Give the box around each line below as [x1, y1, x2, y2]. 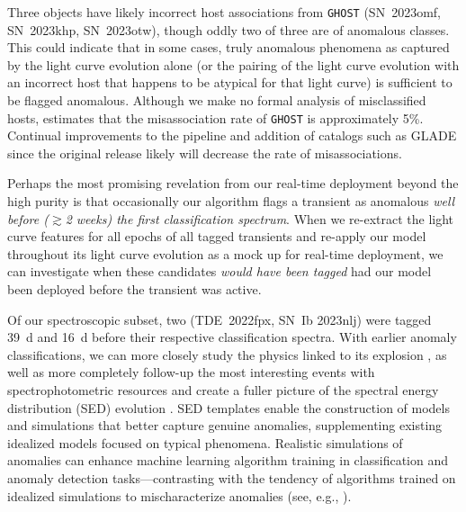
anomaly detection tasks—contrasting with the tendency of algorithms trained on [7, 468, 456, 487]
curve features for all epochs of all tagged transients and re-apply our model [7, 227, 426, 246]
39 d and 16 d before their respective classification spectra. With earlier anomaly [7, 328, 457, 346]
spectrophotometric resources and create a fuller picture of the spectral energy [7, 381, 439, 399]
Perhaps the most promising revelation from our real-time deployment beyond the [7, 174, 459, 193]
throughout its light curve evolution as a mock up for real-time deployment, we [7, 244, 444, 263]
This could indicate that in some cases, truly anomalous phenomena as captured [7, 38, 450, 57]
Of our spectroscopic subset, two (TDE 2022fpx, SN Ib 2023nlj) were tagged [7, 310, 432, 328]
